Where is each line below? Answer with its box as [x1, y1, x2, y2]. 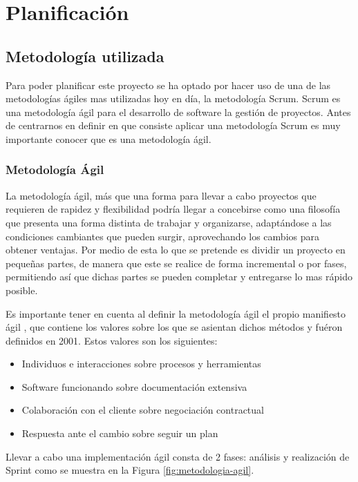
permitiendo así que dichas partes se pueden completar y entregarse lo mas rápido [6, 269, 352, 284]
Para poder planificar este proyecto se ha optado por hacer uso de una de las [6, 77, 331, 92]
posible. [6, 282, 38, 297]
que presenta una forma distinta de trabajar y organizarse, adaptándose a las [6, 215, 332, 229]
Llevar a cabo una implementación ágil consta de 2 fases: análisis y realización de [6, 449, 350, 463]
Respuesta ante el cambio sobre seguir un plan [21, 426, 218, 441]
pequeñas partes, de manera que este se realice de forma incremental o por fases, [6, 256, 347, 270]
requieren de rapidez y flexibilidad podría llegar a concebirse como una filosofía [6, 202, 341, 216]
